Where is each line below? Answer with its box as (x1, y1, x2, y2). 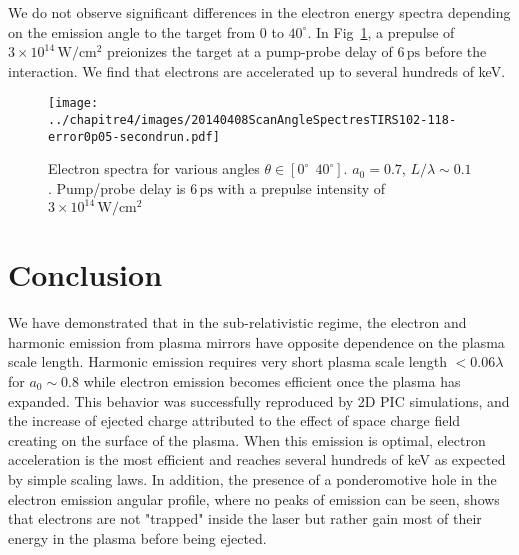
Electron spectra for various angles (48, 158, 260, 179)
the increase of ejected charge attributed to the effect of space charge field (8, 410, 461, 431)
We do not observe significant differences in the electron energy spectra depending (8, 2, 511, 22)
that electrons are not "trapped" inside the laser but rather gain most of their (8, 508, 482, 529)
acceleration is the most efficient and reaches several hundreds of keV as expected (8, 449, 506, 470)
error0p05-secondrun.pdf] (48, 129, 220, 144)
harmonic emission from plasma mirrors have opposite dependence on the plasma (8, 331, 505, 352)
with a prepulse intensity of (217, 177, 386, 198)
